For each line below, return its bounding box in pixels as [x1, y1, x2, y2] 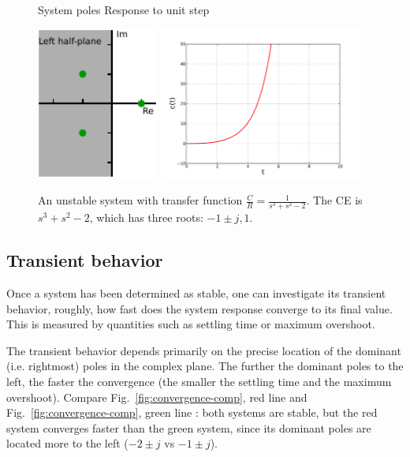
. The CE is [306, 192, 363, 208]
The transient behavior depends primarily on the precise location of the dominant [6, 342, 401, 358]
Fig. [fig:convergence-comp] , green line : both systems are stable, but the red [6, 404, 378, 421]
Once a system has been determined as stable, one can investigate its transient [6, 285, 386, 302]
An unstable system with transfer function [38, 192, 243, 208]
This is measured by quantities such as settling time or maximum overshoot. [6, 316, 375, 332]
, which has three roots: [89, 209, 203, 226]
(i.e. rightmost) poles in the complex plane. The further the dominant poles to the [6, 358, 404, 374]
